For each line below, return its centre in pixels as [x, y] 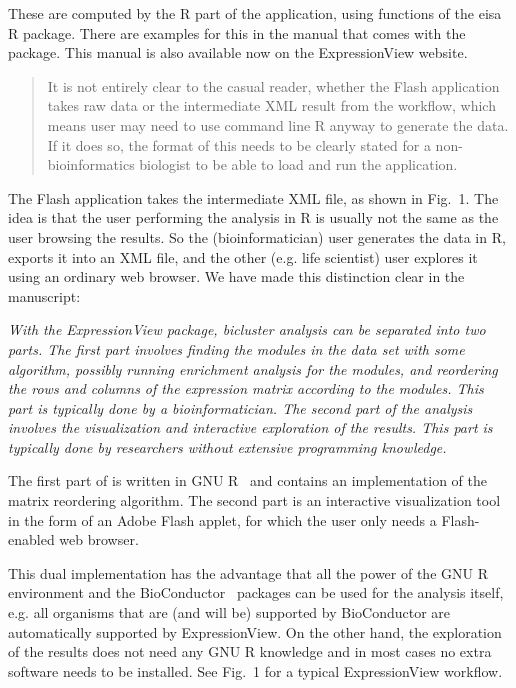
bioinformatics [91, 164]
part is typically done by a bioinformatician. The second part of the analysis [240, 407]
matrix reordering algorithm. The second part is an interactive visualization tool [254, 500]
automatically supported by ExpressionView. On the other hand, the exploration [255, 631]
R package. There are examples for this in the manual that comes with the [237, 32]
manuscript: [44, 295]
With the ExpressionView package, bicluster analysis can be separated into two [247, 329]
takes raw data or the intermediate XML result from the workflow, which [271, 105]
